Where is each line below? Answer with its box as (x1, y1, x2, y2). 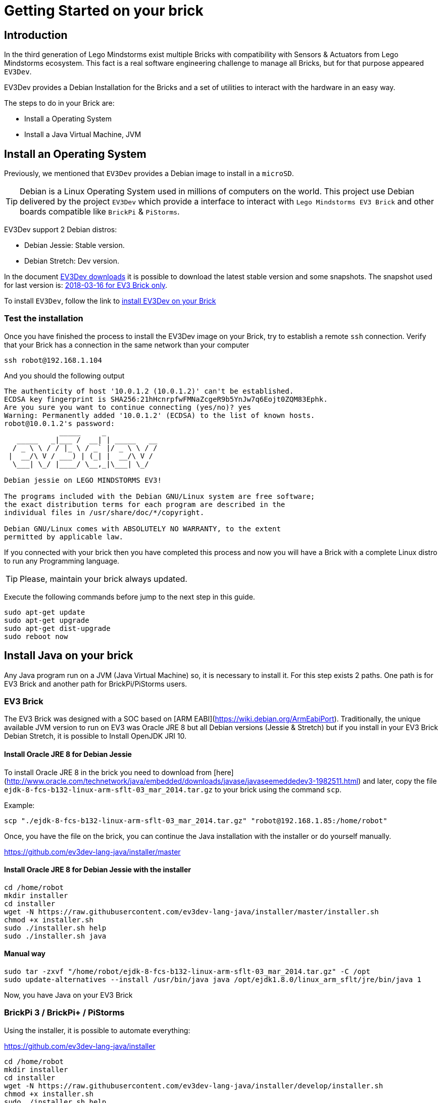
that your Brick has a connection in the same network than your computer (4, 340, 250, 349)
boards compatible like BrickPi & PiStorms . (20, 206, 180, 217)
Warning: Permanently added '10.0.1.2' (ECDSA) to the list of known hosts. (4, 411, 315, 419)
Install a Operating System (24, 114, 112, 123)
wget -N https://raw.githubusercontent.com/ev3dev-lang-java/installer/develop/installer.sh (4, 1081, 383, 1090)
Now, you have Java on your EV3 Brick (4, 991, 133, 1000)
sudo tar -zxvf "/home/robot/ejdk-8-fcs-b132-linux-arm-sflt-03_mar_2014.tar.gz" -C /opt (4, 967, 370, 976)
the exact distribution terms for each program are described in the (4, 500, 285, 508)
